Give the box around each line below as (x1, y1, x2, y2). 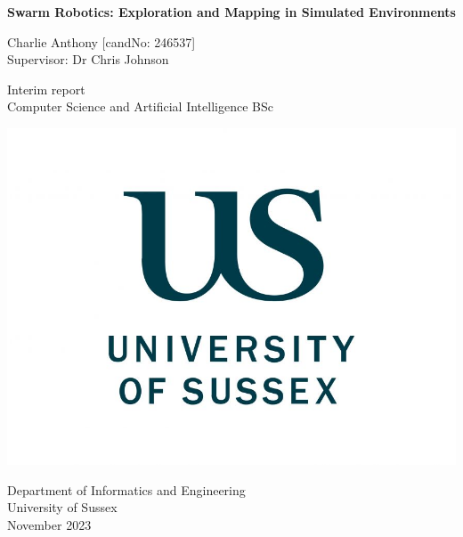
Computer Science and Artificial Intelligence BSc (7, 97, 273, 116)
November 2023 (7, 516, 92, 534)
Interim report (7, 79, 85, 98)
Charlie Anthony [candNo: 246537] (7, 32, 196, 51)
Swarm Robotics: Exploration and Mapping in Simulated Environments (7, 3, 456, 20)
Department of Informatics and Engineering (7, 480, 246, 499)
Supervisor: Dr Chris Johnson (7, 50, 169, 69)
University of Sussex (7, 498, 118, 517)
